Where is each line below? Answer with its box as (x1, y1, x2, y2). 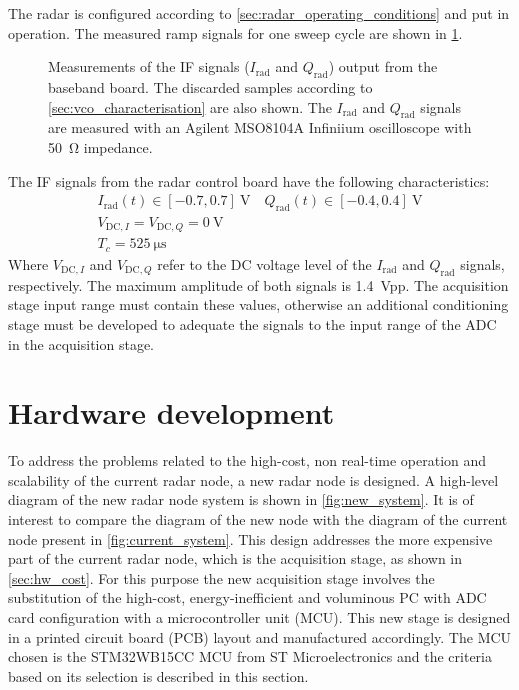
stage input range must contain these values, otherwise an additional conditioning (8, 294, 509, 315)
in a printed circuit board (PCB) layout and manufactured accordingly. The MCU (8, 626, 512, 647)
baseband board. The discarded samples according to (48, 76, 373, 97)
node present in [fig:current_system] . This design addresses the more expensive (8, 528, 493, 549)
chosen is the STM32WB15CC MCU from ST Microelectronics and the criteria (8, 646, 492, 667)
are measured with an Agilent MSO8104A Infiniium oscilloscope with (48, 117, 472, 138)
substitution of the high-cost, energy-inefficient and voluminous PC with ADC (8, 587, 487, 608)
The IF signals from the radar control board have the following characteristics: (8, 170, 490, 191)
